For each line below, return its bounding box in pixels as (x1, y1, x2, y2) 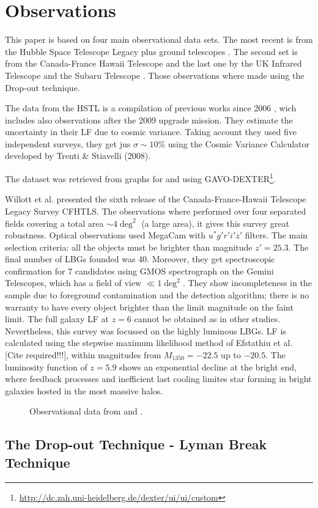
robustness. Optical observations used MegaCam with (5, 229, 205, 241)
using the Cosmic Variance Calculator (168, 137, 310, 150)
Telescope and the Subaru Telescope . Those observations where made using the (5, 68, 305, 81)
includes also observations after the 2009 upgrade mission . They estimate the (5, 113, 293, 126)
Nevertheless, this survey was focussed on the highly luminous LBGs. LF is (5, 324, 286, 337)
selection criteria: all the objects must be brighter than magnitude (5, 240, 253, 253)
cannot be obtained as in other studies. (134, 312, 281, 325)
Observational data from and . (29, 405, 143, 418)
